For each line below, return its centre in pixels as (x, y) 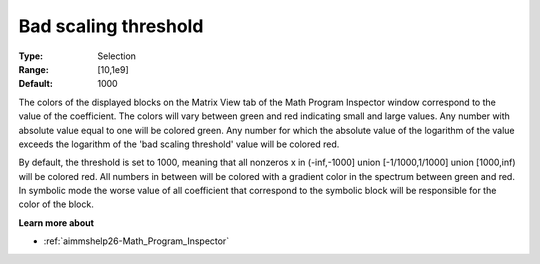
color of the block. (56, 204)
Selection (117, 56)
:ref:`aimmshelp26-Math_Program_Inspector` (136, 241)
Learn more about (56, 222)
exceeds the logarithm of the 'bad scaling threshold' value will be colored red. (179, 144)
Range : (33, 69)
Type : (31, 56)
